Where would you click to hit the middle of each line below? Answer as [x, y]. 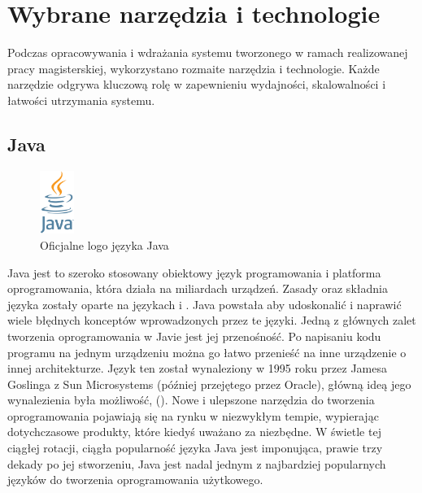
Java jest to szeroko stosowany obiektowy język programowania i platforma [194, 272]
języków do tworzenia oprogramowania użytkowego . [135, 480]
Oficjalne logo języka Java [104, 244]
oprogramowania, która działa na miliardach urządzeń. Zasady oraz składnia [198, 288]
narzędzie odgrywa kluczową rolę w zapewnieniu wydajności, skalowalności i [197, 84]
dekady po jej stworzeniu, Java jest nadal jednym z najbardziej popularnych [197, 463]
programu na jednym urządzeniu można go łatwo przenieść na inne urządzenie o [207, 352]
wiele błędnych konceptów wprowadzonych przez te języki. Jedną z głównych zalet [212, 320]
